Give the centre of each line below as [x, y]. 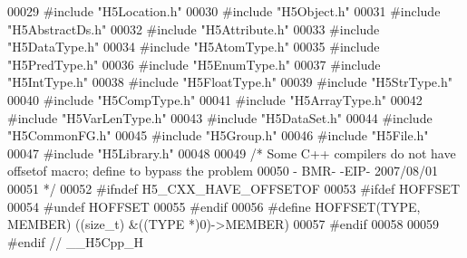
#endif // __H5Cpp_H [76, 241]
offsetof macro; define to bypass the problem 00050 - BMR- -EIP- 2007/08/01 [223, 171]
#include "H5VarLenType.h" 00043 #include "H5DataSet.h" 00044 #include [220, 117]
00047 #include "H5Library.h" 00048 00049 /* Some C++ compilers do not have [232, 153]
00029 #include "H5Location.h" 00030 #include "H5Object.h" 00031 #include [224, 11]
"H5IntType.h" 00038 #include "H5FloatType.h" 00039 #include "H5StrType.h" [230, 82]
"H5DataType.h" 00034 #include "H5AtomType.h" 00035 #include [194, 47]
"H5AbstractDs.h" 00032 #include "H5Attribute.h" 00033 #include [194, 29]
